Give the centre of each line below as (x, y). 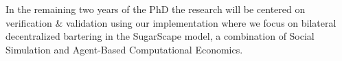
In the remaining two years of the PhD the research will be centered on (156, 9)
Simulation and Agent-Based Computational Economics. (124, 49)
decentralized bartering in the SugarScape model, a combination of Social (160, 36)
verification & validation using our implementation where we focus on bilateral (171, 22)
